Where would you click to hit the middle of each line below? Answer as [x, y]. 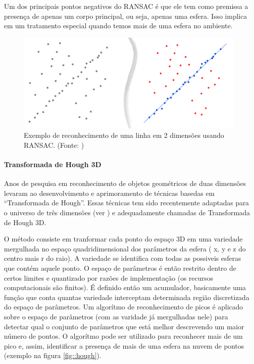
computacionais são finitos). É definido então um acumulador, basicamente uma [125, 287]
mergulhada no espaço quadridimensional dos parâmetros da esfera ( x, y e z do [125, 248]
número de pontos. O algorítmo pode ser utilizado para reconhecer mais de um [124, 336]
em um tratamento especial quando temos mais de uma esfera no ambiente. [118, 26]
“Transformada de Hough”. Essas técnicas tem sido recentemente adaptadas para [127, 203]
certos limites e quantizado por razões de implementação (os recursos [109, 277]
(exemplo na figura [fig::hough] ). [53, 355]
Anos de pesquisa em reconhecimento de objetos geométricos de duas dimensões [125, 183]
